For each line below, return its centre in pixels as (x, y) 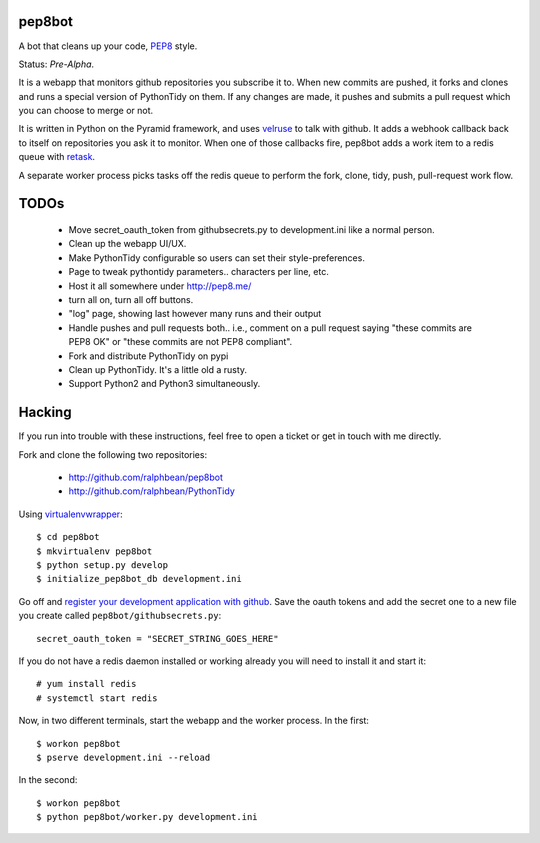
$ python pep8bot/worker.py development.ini (147, 817)
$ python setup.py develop (102, 564)
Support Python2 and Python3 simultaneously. (164, 384)
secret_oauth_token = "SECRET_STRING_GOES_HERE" (157, 638)
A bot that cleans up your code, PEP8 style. (108, 46)
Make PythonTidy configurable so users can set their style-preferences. (216, 257)
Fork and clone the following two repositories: (113, 454)
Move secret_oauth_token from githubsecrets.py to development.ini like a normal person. (251, 230)
